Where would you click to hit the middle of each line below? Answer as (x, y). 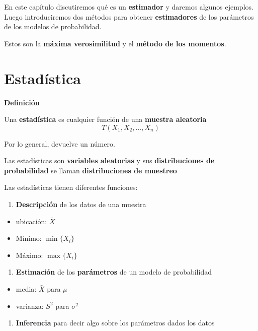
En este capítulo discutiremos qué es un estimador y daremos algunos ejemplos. (129, 7)
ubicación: (31, 221)
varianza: (30, 306)
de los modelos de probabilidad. (53, 26)
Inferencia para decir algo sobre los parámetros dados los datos (115, 323)
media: (26, 289)
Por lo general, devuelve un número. (60, 143)
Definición (22, 102)
